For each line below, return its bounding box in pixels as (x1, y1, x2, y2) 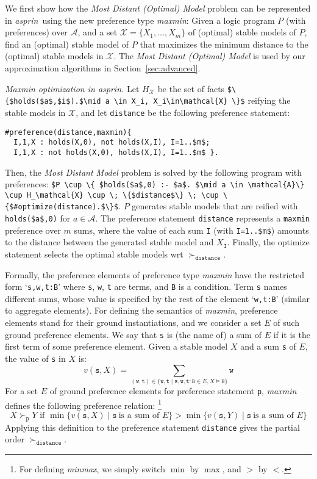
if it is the (273, 328, 310, 340)
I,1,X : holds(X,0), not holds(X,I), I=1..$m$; (13, 138, 210, 147)
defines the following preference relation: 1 (5, 397, 162, 411)
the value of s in (5, 351, 66, 364)
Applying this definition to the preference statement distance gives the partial (5, 420, 300, 433)
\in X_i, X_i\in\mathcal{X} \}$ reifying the (113, 94, 291, 107)
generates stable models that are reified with (132, 200, 298, 212)
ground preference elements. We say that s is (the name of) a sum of (5, 328, 262, 340)
